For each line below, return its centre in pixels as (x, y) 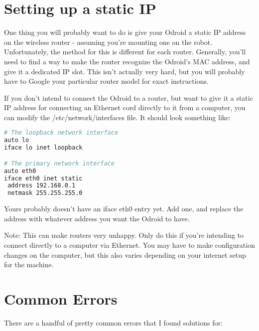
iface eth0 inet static (43, 178)
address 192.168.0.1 (42, 186)
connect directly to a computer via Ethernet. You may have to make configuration (129, 245)
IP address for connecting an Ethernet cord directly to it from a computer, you (125, 107)
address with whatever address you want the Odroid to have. (97, 218)
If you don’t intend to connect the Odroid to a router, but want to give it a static (129, 97)
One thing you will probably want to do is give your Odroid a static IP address (125, 32)
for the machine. (29, 264)
